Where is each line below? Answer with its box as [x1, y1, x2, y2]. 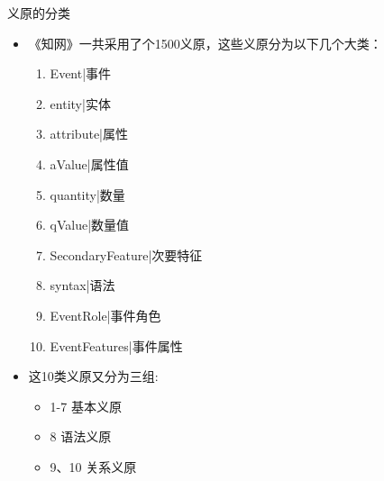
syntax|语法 [50, 276, 115, 295]
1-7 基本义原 [50, 396, 122, 415]
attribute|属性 [50, 124, 128, 143]
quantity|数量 [50, 185, 125, 204]
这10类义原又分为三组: [28, 367, 159, 386]
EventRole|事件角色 [50, 305, 161, 324]
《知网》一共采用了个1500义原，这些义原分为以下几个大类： [28, 33, 382, 52]
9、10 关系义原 [50, 457, 137, 476]
